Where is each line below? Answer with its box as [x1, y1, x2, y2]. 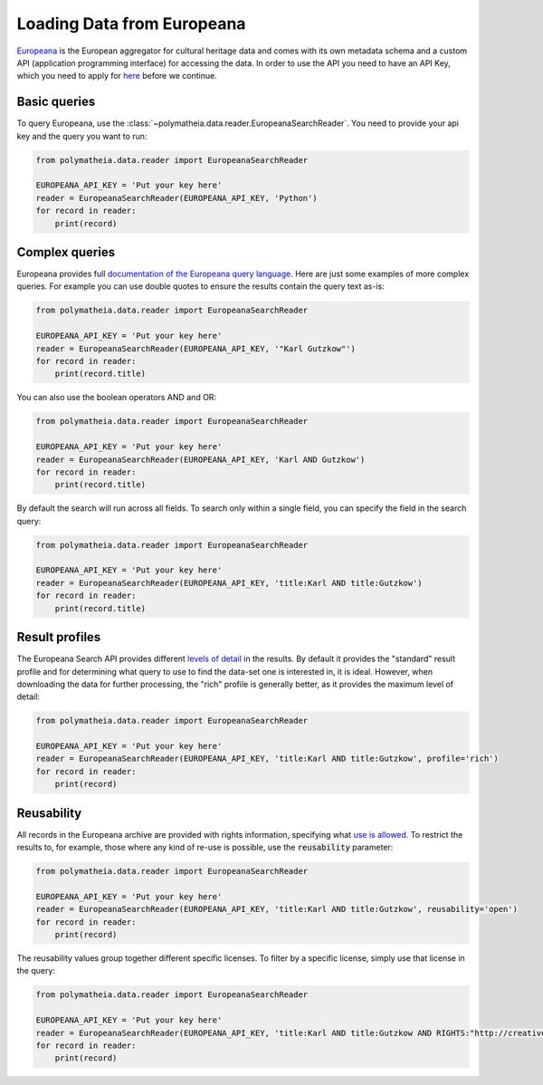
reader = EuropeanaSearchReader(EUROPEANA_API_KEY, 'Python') [35, 193, 318, 203]
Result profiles [16, 629, 101, 645]
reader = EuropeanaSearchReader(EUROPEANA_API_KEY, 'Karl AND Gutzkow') [35, 454, 366, 465]
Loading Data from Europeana [16, 14, 246, 34]
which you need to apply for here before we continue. [16, 71, 217, 82]
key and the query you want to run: [16, 130, 148, 141]
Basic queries [16, 94, 96, 110]
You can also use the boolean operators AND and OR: [16, 392, 217, 403]
